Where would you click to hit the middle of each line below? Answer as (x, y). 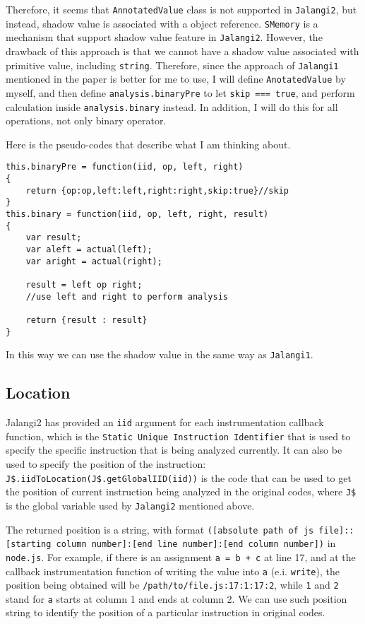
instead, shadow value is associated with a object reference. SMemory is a (162, 23)
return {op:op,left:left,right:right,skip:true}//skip (157, 190)
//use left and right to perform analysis (127, 296)
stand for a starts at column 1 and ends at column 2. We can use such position (176, 598)
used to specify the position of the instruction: (106, 463)
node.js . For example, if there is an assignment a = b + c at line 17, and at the (181, 557)
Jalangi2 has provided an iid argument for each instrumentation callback (165, 422)
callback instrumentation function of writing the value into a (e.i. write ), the (173, 571)
